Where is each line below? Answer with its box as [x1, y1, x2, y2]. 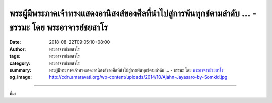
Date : [9, 39, 21, 45]
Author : [9, 46, 26, 52]
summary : [9, 67, 32, 73]
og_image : [9, 74, 32, 80]
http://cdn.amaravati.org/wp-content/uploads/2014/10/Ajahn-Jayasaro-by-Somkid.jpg [49, 74, 228, 80]
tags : [9, 53, 21, 59]
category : [9, 60, 31, 66]
